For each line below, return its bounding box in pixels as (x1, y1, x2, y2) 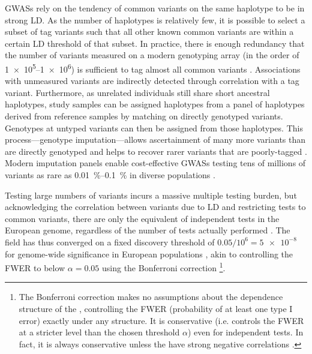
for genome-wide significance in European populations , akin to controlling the (5, 247, 293, 260)
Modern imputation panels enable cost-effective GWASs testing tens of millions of (5, 157, 306, 169)
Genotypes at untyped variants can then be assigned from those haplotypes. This (5, 121, 303, 134)
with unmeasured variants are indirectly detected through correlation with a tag (5, 74, 299, 87)
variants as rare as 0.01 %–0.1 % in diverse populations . (5, 168, 215, 181)
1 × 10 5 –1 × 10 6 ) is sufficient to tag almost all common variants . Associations (5, 61, 301, 75)
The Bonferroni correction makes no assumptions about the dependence (19, 290, 283, 303)
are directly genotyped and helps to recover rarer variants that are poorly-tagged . (5, 145, 307, 157)
